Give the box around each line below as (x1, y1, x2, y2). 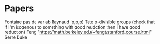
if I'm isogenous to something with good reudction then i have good (4, 24, 141, 29)
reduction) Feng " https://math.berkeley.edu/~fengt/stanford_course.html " (4, 29, 152, 35)
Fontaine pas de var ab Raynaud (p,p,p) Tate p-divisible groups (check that (4, 19, 155, 25)
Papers (4, 3, 34, 14)
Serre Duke (4, 34, 27, 40)
